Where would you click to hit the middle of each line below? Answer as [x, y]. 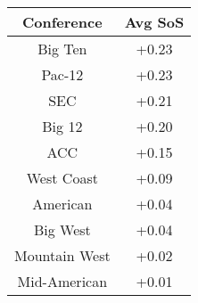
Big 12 [62, 126]
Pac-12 [62, 74]
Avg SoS [154, 22]
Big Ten [62, 49]
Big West [62, 229]
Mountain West [62, 255]
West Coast [62, 178]
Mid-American [62, 281]
